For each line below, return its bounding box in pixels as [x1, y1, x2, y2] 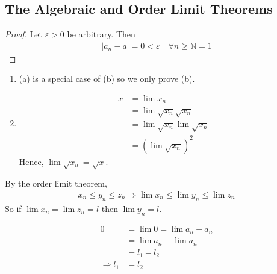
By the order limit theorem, [5, 177, 107, 190]
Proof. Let [5, 28, 42, 40]
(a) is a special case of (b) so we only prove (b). [19, 72, 195, 85]
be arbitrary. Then [67, 28, 135, 40]
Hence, [19, 155, 44, 167]
